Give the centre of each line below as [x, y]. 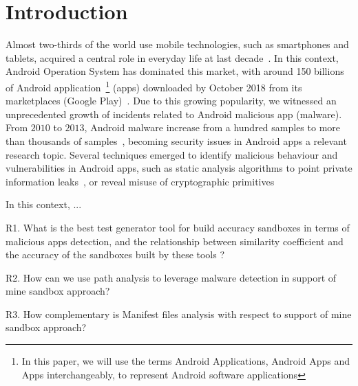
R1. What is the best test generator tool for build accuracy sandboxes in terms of [178, 227]
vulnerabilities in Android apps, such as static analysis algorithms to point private [179, 168]
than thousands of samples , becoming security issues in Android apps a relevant [176, 140]
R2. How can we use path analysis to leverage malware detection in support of [171, 277]
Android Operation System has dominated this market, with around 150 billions [175, 71]
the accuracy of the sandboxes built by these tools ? [115, 254]
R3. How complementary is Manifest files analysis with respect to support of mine [179, 314]
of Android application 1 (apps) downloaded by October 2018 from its [154, 86]
